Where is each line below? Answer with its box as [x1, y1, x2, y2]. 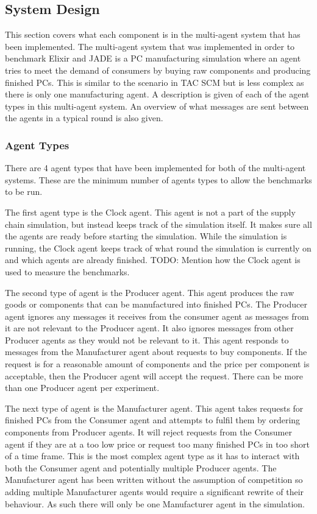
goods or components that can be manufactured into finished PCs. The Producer [5, 298, 307, 311]
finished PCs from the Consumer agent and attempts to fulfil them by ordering [5, 414, 301, 426]
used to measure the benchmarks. [5, 265, 130, 278]
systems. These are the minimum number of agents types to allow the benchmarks [5, 173, 312, 186]
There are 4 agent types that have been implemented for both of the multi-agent [5, 161, 306, 174]
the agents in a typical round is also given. [5, 111, 163, 124]
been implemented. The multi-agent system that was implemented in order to [5, 40, 295, 52]
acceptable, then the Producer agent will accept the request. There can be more [5, 369, 303, 382]
